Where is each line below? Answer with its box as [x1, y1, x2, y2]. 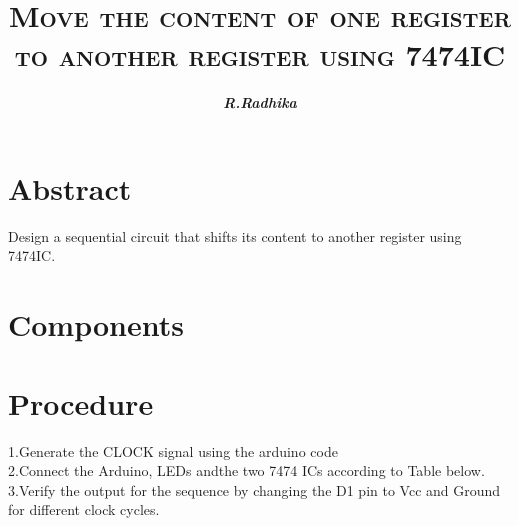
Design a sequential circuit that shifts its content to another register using [8, 225, 462, 246]
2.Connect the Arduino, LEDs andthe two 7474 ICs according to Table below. [8, 460, 485, 481]
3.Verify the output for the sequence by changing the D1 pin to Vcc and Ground [8, 479, 501, 500]
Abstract [8, 167, 132, 208]
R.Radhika [223, 92, 297, 113]
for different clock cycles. [8, 499, 160, 520]
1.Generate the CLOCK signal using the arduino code [8, 440, 338, 461]
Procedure [8, 382, 154, 423]
